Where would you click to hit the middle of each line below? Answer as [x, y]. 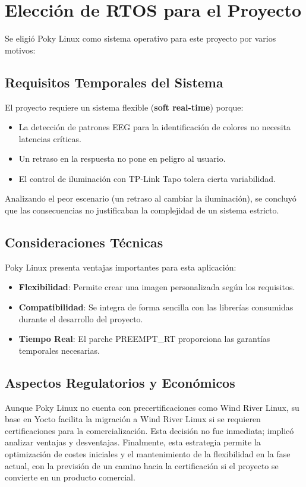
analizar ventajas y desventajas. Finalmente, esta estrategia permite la [133, 442]
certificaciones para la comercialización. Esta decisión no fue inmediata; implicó [149, 430]
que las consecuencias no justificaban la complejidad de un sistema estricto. [142, 210]
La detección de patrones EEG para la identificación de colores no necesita [154, 127]
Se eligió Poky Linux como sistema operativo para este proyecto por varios [141, 38]
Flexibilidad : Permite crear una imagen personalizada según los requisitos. [157, 287]
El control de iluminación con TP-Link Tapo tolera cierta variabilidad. [147, 178]
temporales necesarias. [59, 350]
